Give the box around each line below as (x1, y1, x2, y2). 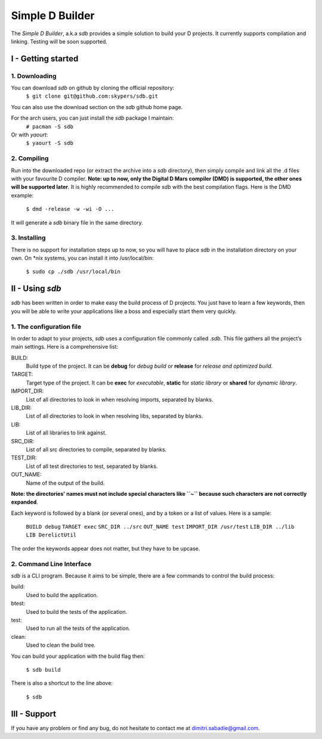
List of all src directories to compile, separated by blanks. (26, 446, 167, 453)
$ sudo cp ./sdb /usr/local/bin (26, 268, 120, 275)
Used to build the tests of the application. (26, 608, 128, 615)
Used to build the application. (26, 591, 98, 598)
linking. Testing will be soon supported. (11, 38, 107, 45)
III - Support (11, 709, 57, 719)
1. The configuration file (11, 322, 82, 331)
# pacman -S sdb (26, 123, 74, 130)
